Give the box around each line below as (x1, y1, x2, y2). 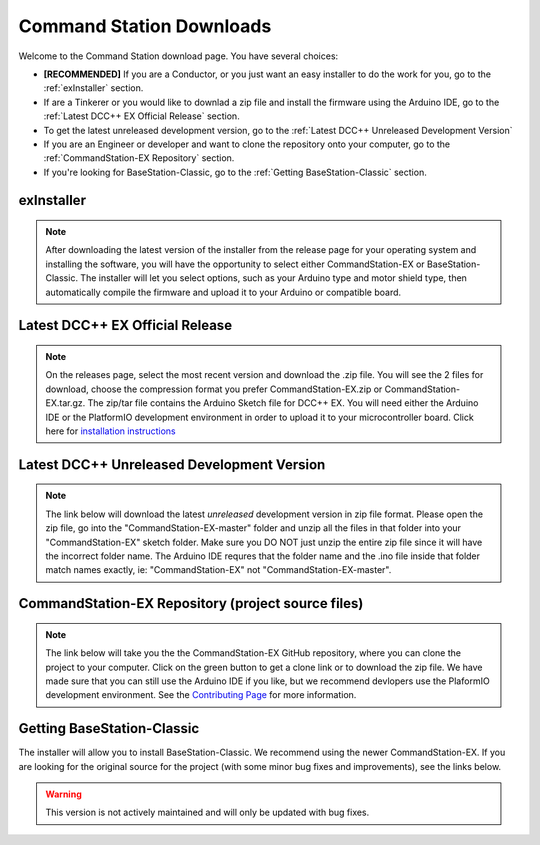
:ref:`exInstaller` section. (43, 82, 144, 94)
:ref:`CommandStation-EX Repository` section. (43, 152, 235, 164)
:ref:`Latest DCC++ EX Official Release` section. (43, 110, 240, 122)
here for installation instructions (45, 425, 176, 437)
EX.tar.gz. (45, 397, 86, 409)
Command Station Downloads (18, 15, 272, 37)
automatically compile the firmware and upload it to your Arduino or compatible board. (45, 286, 402, 298)
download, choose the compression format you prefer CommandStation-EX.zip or (45, 383, 383, 395)
